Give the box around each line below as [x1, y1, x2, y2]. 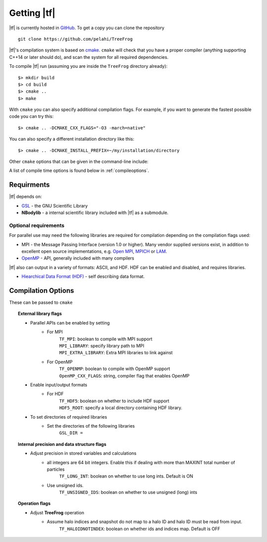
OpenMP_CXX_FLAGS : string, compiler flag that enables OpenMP [59, 373, 190, 379]
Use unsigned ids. [47, 482, 84, 488]
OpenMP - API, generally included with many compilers [21, 255, 134, 261]
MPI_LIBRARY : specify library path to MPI [59, 343, 144, 349]
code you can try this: [9, 113, 54, 119]
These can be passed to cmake [9, 300, 73, 306]
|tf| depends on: [9, 194, 42, 200]
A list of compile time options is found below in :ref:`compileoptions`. [9, 167, 149, 173]
